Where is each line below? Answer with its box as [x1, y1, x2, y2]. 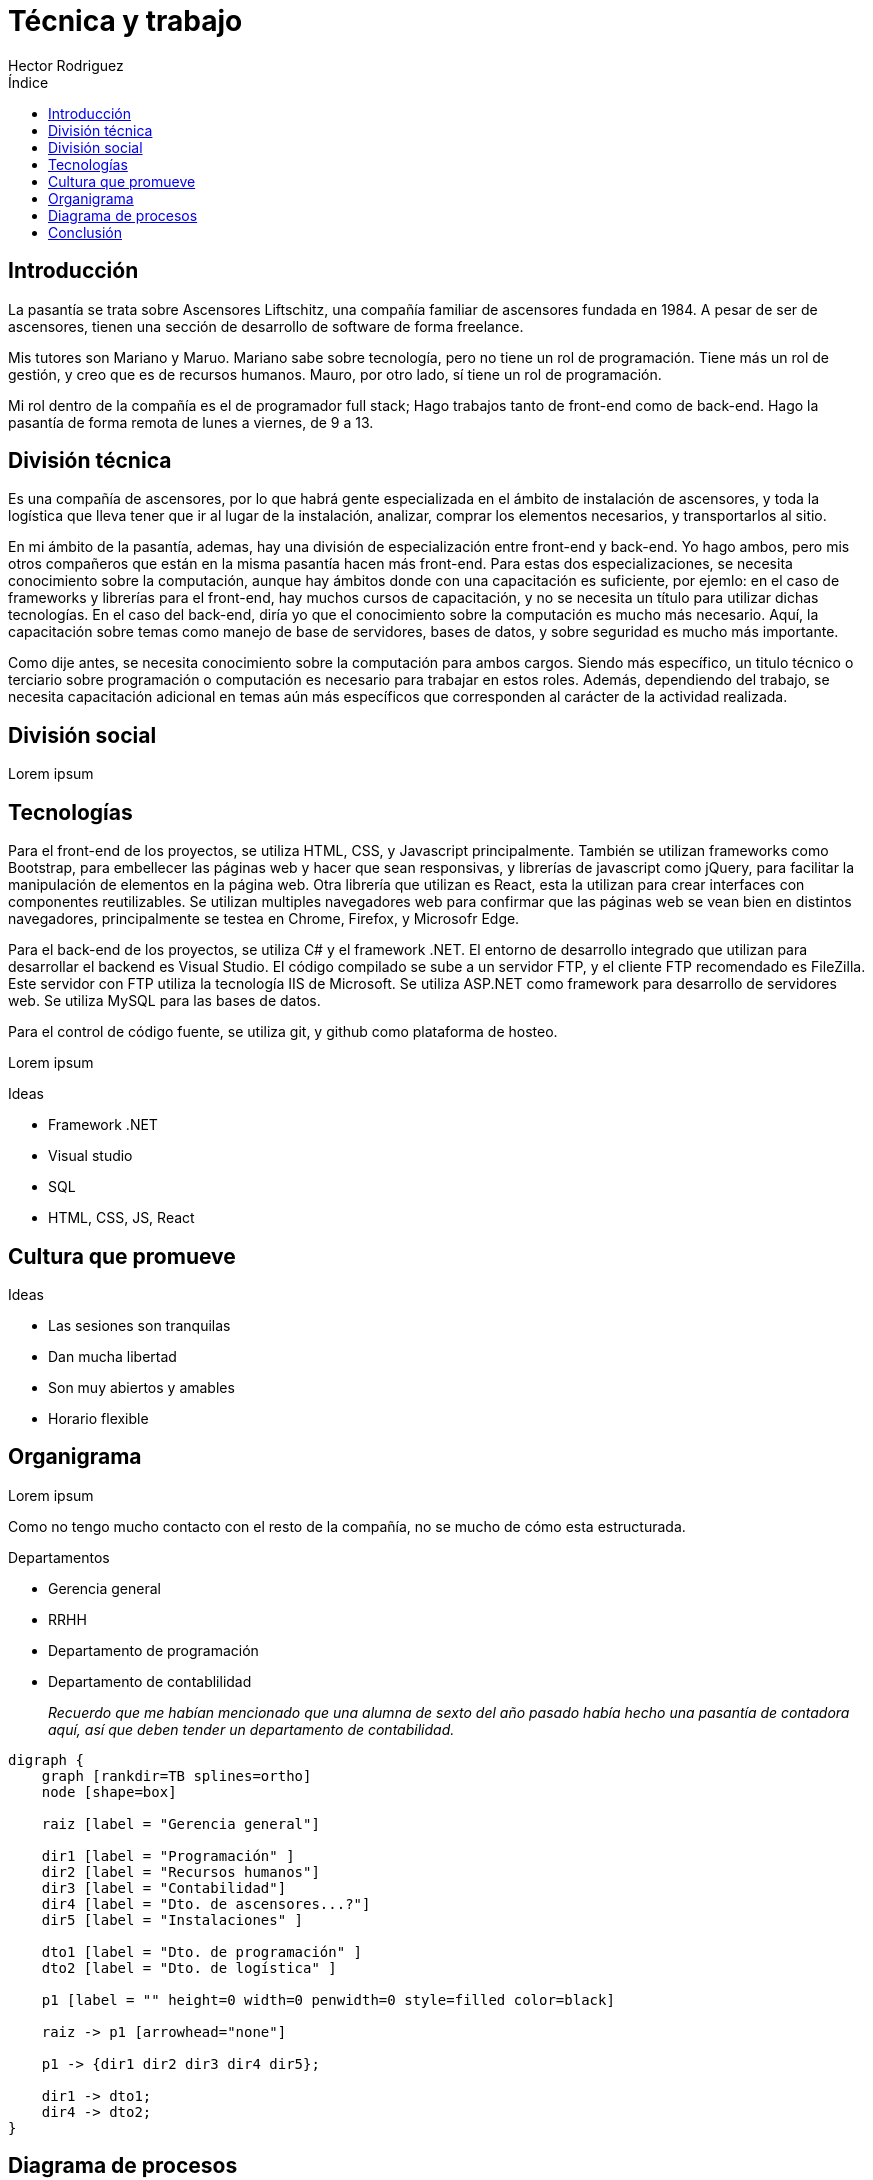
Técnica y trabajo [8, 4, 243, 38]
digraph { [8, 1751, 84, 1768]
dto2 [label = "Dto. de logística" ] [41, 1959, 337, 1976]
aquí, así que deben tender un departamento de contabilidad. [48, 1720, 455, 1738]
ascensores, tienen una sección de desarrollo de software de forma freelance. [8, 317, 524, 335]
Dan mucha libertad [48, 1347, 177, 1365]
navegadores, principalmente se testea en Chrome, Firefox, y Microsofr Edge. [8, 910, 520, 928]
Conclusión [48, 223, 123, 241]
